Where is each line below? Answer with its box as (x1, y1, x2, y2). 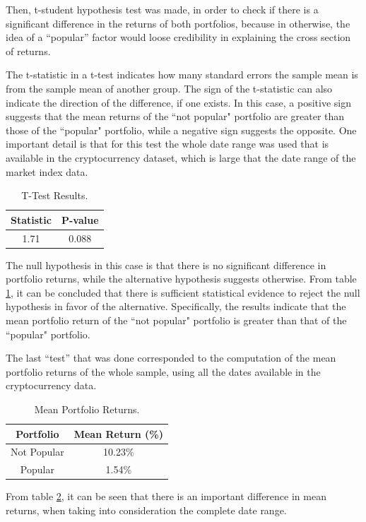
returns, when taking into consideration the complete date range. (6, 502, 287, 517)
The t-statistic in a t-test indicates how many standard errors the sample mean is (6, 67, 358, 82)
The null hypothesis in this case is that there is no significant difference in (6, 257, 326, 272)
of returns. (6, 43, 51, 58)
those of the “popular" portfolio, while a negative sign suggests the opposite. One (6, 122, 357, 137)
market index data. (6, 164, 88, 179)
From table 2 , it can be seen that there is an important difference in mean (6, 489, 326, 504)
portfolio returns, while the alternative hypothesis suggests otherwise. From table (6, 271, 357, 286)
